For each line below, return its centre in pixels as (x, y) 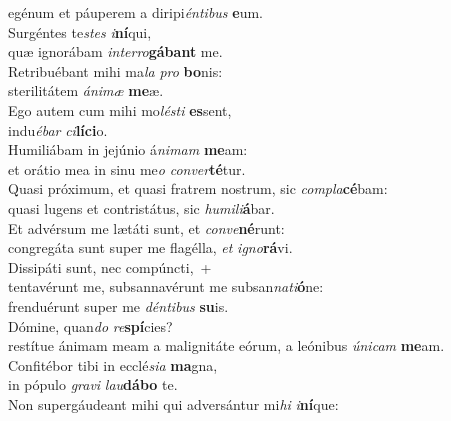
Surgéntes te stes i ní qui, (80, 31)
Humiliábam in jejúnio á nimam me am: (128, 149)
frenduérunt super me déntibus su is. (118, 305)
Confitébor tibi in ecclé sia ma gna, (113, 364)
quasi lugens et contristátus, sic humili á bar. (141, 207)
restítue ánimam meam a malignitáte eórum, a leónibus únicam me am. (226, 345)
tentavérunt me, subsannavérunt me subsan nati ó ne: (166, 286)
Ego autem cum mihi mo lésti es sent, (120, 109)
